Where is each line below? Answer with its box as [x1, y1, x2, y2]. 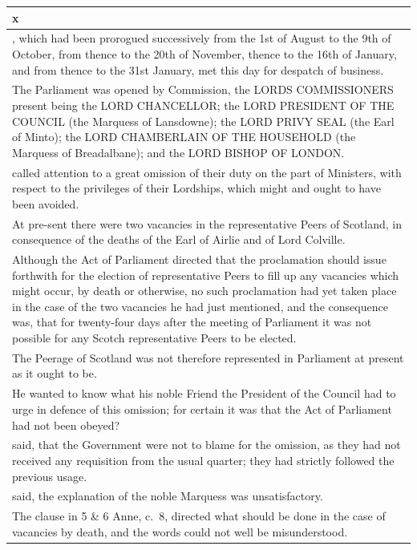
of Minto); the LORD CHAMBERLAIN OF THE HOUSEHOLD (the [12, 128, 356, 145]
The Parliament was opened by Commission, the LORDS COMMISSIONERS [12, 81, 394, 98]
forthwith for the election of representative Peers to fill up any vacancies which [12, 266, 399, 283]
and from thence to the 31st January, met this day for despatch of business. [12, 61, 384, 78]
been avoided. [12, 195, 79, 212]
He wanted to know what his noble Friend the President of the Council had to [12, 385, 396, 402]
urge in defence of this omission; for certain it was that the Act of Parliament [12, 400, 392, 417]
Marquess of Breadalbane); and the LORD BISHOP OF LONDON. [12, 144, 345, 160]
